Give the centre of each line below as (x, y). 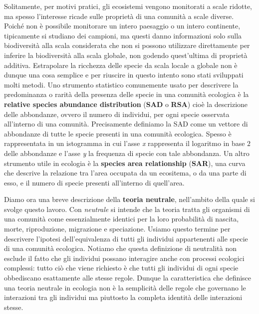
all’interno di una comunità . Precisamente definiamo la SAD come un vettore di (126, 124)
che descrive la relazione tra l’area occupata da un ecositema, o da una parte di (125, 173)
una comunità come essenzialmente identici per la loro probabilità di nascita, (122, 219)
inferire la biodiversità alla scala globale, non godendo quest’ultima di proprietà (126, 55)
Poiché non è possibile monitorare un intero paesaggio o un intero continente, (122, 26)
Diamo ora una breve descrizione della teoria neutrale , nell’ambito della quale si (129, 199)
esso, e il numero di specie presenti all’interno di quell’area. (94, 182)
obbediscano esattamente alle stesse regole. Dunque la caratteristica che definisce (128, 278)
